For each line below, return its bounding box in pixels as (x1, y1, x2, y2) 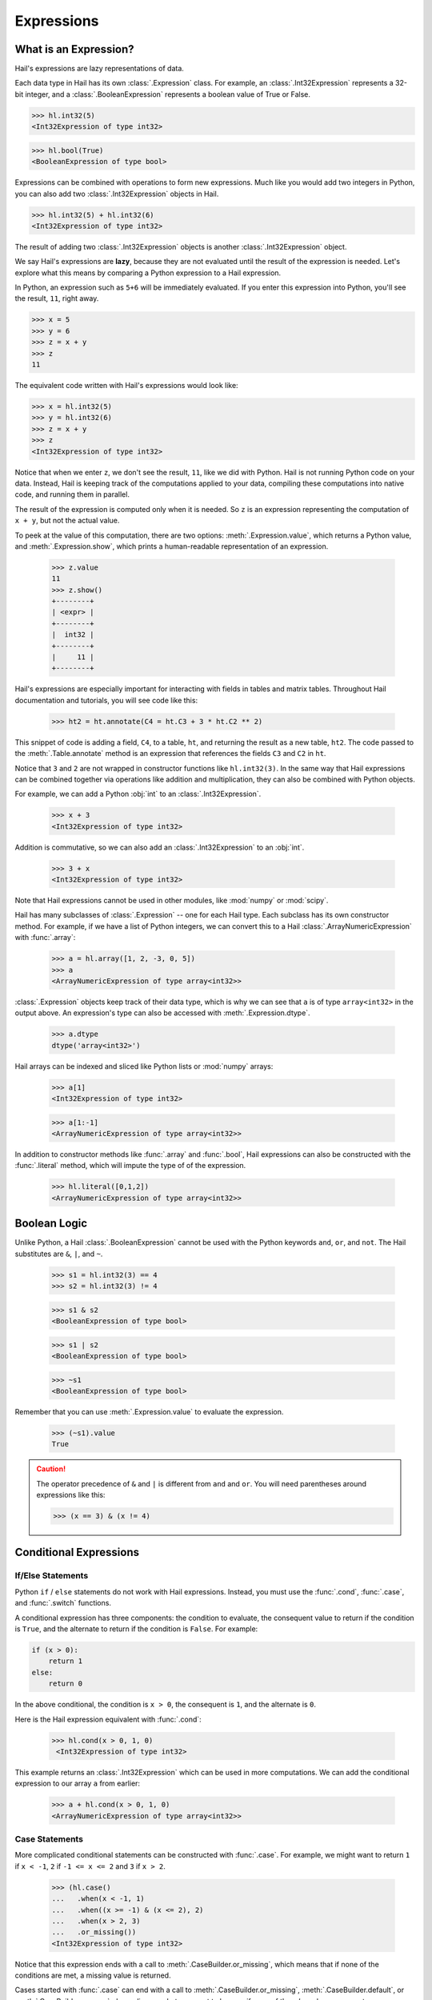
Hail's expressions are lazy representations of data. (14, 64, 184, 74)
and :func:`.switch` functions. (14, 1598, 112, 1608)
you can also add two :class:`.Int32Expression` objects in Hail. (14, 189, 219, 198)
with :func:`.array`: (14, 933, 76, 942)
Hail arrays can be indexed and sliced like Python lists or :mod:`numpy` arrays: (14, 1061, 274, 1071)
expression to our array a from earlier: (14, 1778, 140, 1788)
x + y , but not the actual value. (14, 516, 120, 526)
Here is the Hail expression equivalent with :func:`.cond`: (14, 1714, 202, 1724)
